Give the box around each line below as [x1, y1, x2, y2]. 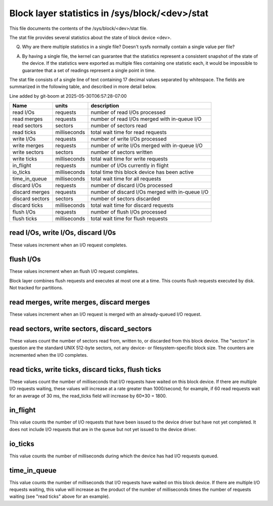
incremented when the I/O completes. [9, 352, 88, 358]
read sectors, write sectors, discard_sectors [9, 324, 152, 333]
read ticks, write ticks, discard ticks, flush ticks [9, 365, 161, 374]
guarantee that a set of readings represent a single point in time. [22, 67, 156, 73]
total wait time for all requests [90, 175, 161, 182]
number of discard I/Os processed [90, 182, 173, 189]
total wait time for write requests [90, 155, 168, 162]
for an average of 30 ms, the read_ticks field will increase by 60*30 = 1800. [9, 393, 167, 399]
